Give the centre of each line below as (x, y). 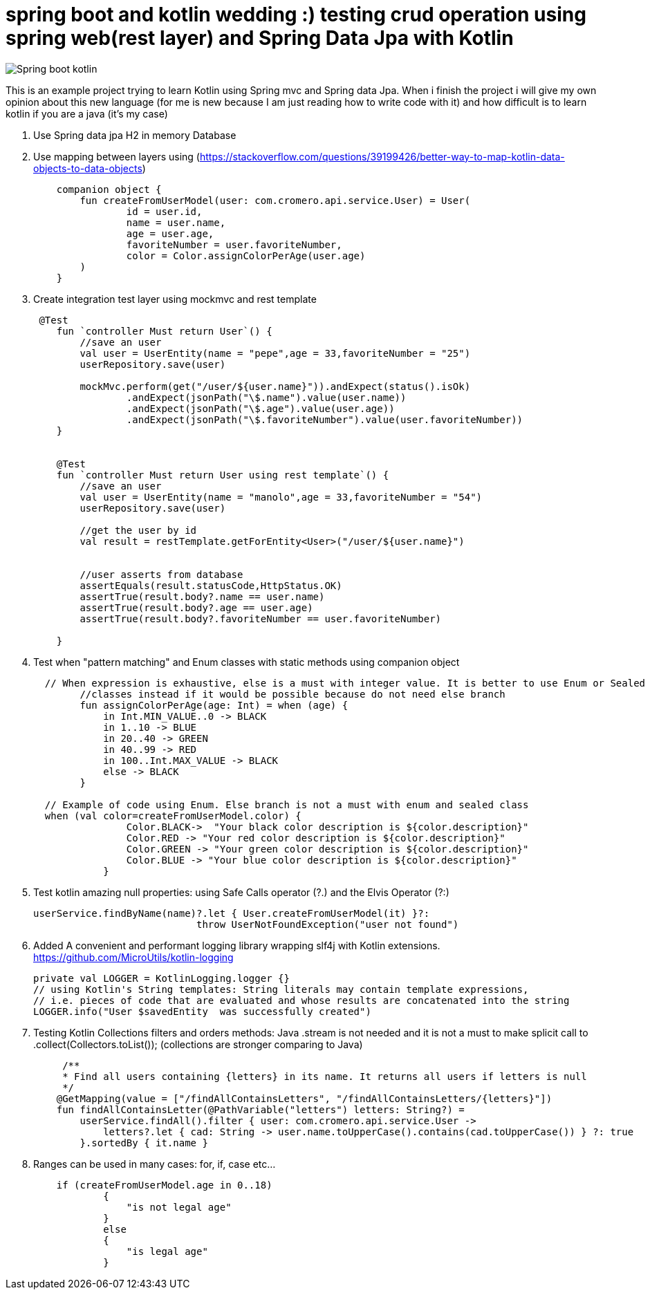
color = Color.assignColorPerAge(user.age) (246, 255)
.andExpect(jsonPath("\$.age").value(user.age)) (260, 408)
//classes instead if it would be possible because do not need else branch (292, 694)
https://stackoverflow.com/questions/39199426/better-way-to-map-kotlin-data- (382, 156)
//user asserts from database (161, 574)
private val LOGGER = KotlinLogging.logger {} (161, 978)
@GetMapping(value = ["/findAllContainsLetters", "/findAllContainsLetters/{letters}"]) (304, 1098)
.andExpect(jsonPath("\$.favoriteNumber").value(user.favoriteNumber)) (325, 419)
